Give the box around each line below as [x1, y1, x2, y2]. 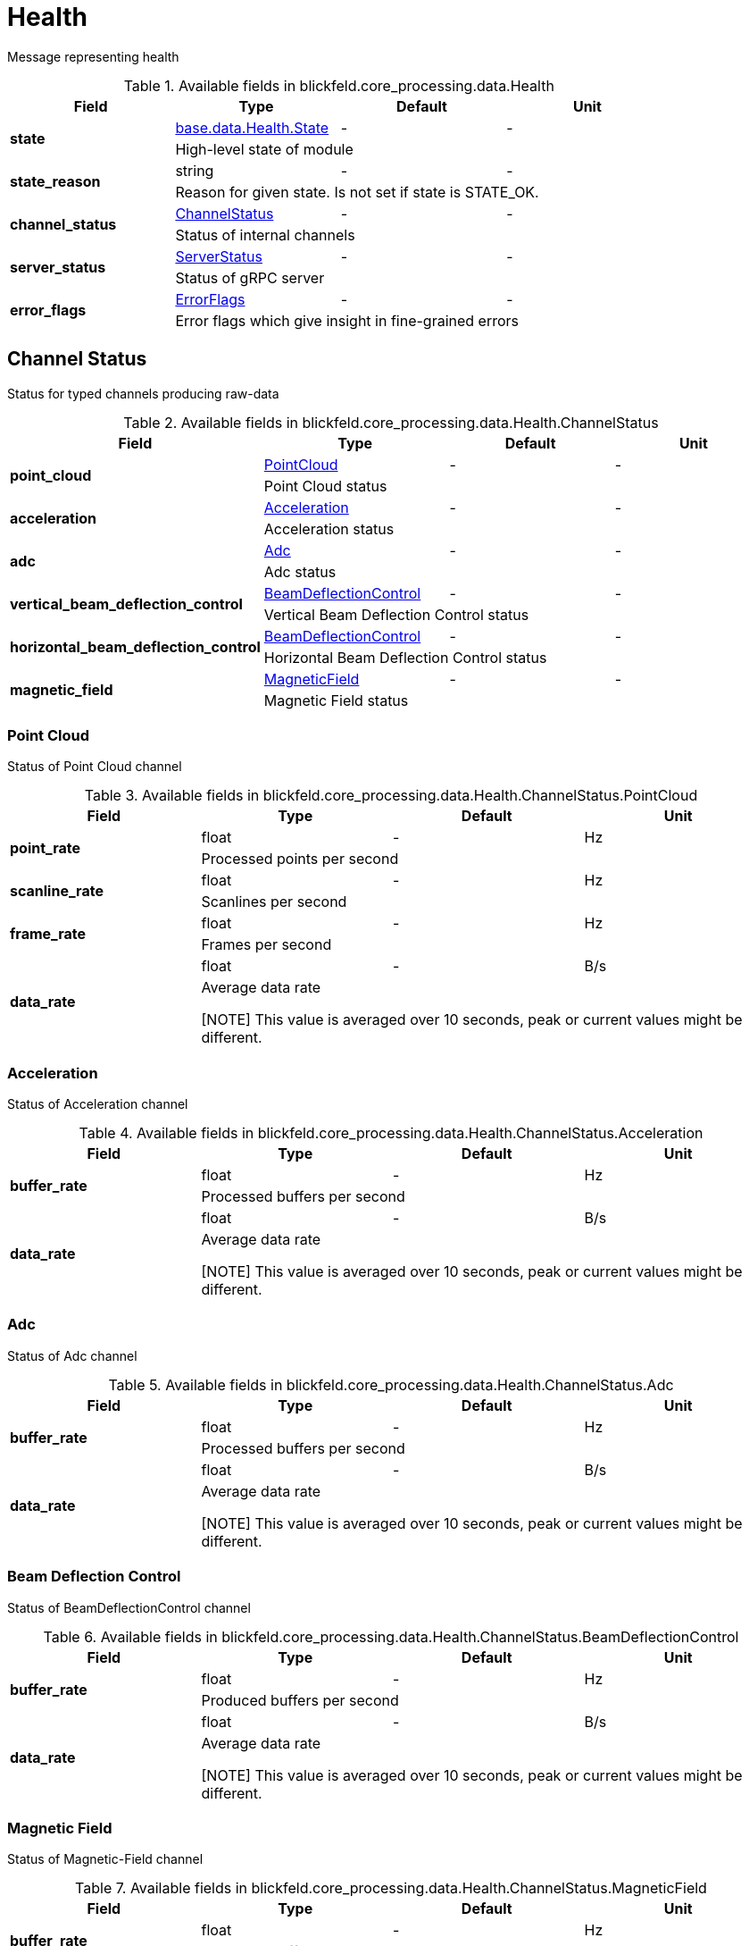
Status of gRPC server [175, 268, 325, 287]
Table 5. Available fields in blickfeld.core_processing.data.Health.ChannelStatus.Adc [108, 1375, 674, 1394]
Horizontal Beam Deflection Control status [263, 648, 547, 667]
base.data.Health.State [175, 118, 329, 137]
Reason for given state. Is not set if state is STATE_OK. [175, 182, 539, 201]
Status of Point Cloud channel [7, 759, 182, 775]
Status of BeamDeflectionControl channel [7, 1599, 251, 1615]
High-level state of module [175, 139, 354, 158]
